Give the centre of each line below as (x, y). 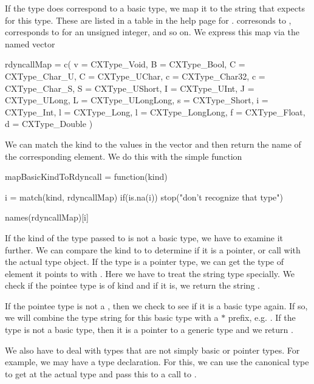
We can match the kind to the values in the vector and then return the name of (153, 144)
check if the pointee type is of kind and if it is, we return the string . (132, 285)
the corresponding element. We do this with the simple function (124, 156)
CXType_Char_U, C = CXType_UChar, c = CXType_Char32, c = (135, 76)
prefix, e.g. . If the (262, 317)
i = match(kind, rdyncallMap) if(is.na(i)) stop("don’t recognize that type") (144, 197)
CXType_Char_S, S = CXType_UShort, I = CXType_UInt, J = (130, 88)
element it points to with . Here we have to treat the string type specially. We (150, 273)
